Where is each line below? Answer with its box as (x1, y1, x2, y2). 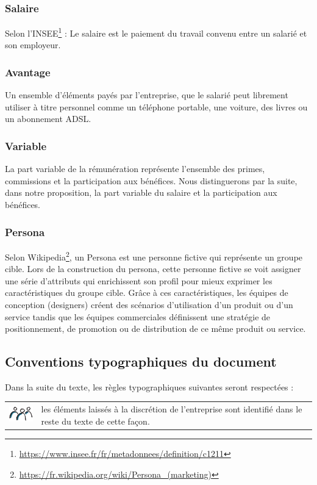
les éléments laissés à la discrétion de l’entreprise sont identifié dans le (41, 403, 302, 415)
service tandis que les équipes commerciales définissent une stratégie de (5, 310, 271, 323)
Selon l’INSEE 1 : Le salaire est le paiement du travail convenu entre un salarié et (5, 25, 307, 39)
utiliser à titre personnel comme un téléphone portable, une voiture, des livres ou (5, 100, 308, 113)
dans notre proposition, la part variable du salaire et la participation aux (5, 186, 277, 199)
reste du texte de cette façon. (41, 414, 150, 427)
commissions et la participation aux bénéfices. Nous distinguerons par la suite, (5, 174, 297, 187)
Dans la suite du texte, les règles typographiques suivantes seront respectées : (5, 380, 294, 393)
